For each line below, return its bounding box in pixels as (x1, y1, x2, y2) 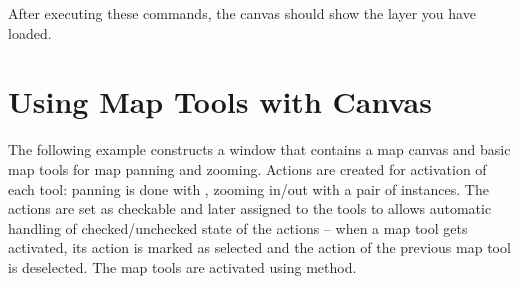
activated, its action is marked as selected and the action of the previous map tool (8, 237, 511, 258)
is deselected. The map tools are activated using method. (8, 256, 357, 277)
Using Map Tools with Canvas (8, 81, 432, 122)
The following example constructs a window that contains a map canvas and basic (8, 139, 511, 160)
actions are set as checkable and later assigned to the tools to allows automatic (8, 198, 492, 219)
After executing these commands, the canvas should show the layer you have (8, 3, 476, 23)
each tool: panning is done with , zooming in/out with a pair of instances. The (8, 178, 489, 199)
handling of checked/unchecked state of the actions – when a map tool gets (8, 217, 468, 238)
